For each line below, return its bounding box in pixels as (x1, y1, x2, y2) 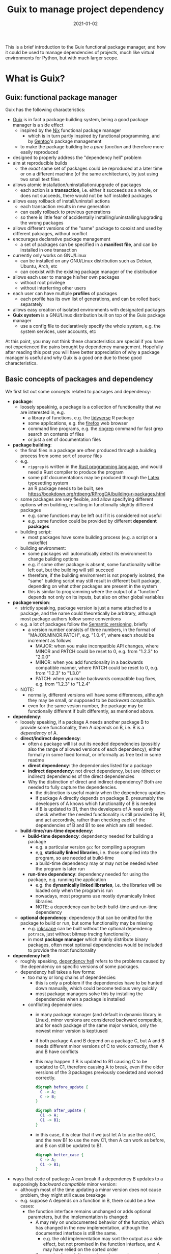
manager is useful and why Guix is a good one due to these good (5, 354, 142, 361)
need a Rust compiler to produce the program (27, 469, 124, 475)
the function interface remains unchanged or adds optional (27, 1208, 152, 1215)
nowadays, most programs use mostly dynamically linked (35, 892, 156, 899)
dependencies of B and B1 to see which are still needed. (35, 822, 153, 828)
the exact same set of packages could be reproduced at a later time (20, 165, 163, 171)
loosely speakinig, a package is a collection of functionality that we (20, 404, 161, 410)
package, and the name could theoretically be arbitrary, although (20, 610, 157, 616)
